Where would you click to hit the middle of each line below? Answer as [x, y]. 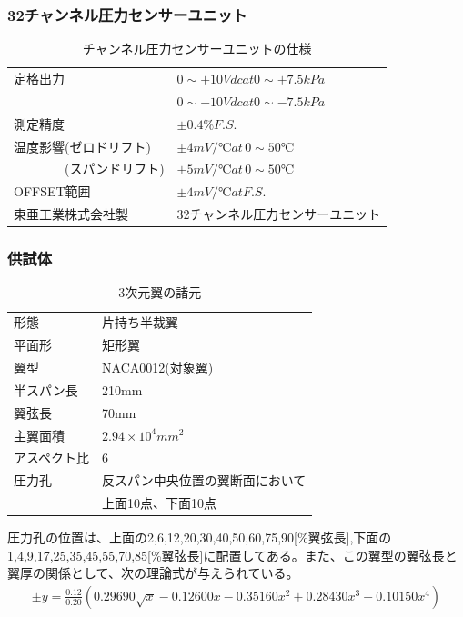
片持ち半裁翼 [141, 322]
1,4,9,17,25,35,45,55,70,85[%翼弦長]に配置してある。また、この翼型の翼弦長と [232, 555]
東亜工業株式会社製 [71, 214]
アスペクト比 [52, 458]
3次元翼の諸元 [160, 292]
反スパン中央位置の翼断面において [204, 480]
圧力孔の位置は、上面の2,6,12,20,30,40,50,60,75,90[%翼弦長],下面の [200, 537]
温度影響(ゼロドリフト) [82, 146]
